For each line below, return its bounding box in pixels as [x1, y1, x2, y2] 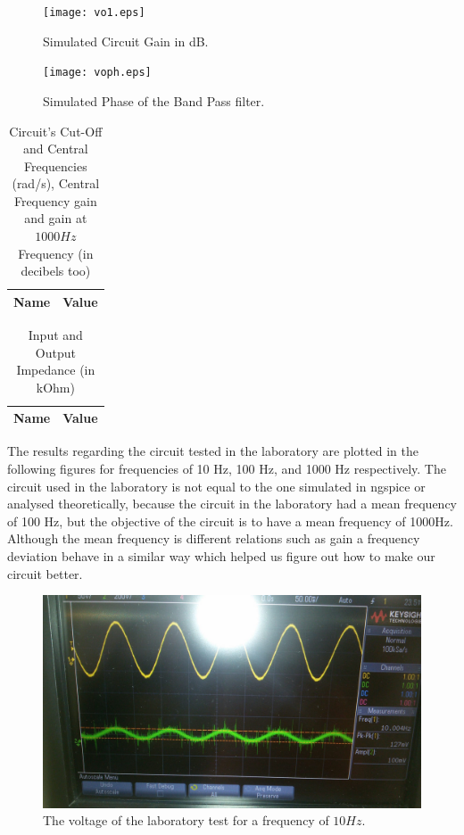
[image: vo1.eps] [43, 6, 145, 19]
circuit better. [7, 564, 83, 583]
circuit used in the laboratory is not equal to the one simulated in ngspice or [7, 476, 426, 495]
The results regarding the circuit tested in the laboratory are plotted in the [7, 442, 418, 460]
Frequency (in [18, 244, 94, 262]
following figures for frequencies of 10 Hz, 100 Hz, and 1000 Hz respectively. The [7, 459, 446, 477]
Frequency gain [13, 191, 97, 210]
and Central [22, 139, 88, 158]
